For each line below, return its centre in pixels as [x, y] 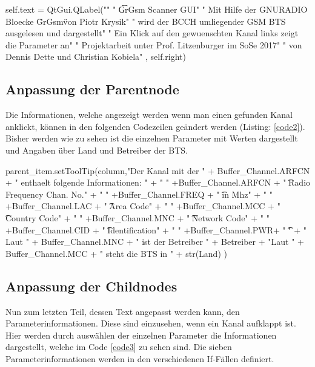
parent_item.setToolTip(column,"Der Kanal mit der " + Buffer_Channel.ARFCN [158, 170]
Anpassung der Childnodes [91, 286]
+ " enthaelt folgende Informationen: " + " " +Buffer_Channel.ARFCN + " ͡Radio [158, 182]
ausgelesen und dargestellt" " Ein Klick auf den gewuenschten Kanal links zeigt [152, 33]
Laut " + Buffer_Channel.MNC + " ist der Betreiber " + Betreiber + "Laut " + [155, 242]
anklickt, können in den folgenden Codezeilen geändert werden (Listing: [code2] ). [155, 126]
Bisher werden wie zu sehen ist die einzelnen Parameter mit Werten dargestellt [152, 138]
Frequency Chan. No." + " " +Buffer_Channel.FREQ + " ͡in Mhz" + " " [139, 194]
